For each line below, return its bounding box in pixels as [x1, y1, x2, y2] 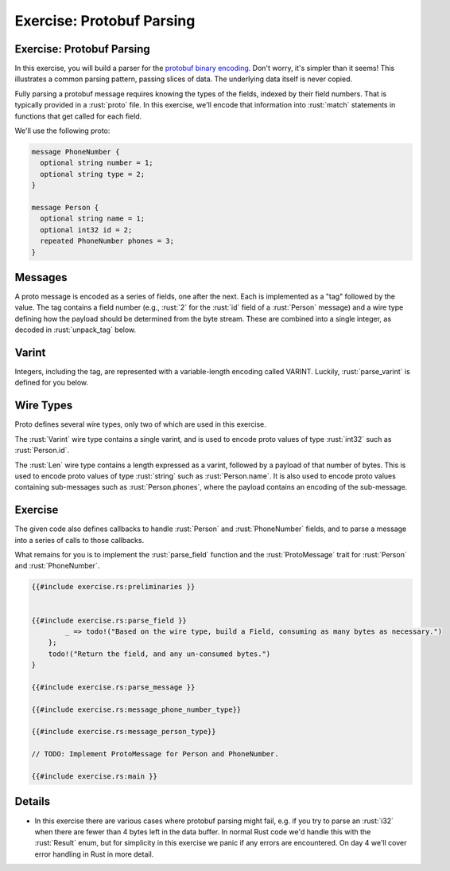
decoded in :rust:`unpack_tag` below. [14, 325, 137, 334]
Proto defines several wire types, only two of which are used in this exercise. [14, 420, 266, 429]
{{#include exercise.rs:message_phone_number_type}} [31, 705, 242, 714]
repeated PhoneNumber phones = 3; [40, 236, 175, 246]
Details [14, 795, 51, 808]
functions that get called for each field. [14, 111, 142, 121]
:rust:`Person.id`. [14, 446, 70, 455]
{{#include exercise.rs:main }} [31, 772, 158, 781]
